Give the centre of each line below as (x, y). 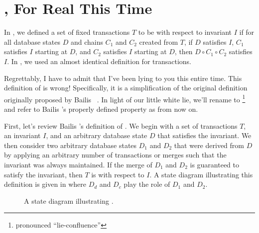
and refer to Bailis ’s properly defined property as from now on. (101, 109)
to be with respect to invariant (185, 32)
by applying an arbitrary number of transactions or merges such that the (115, 155)
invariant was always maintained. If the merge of (78, 164)
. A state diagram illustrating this (201, 174)
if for (247, 32)
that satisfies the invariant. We (204, 135)
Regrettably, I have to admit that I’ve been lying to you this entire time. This (123, 78)
